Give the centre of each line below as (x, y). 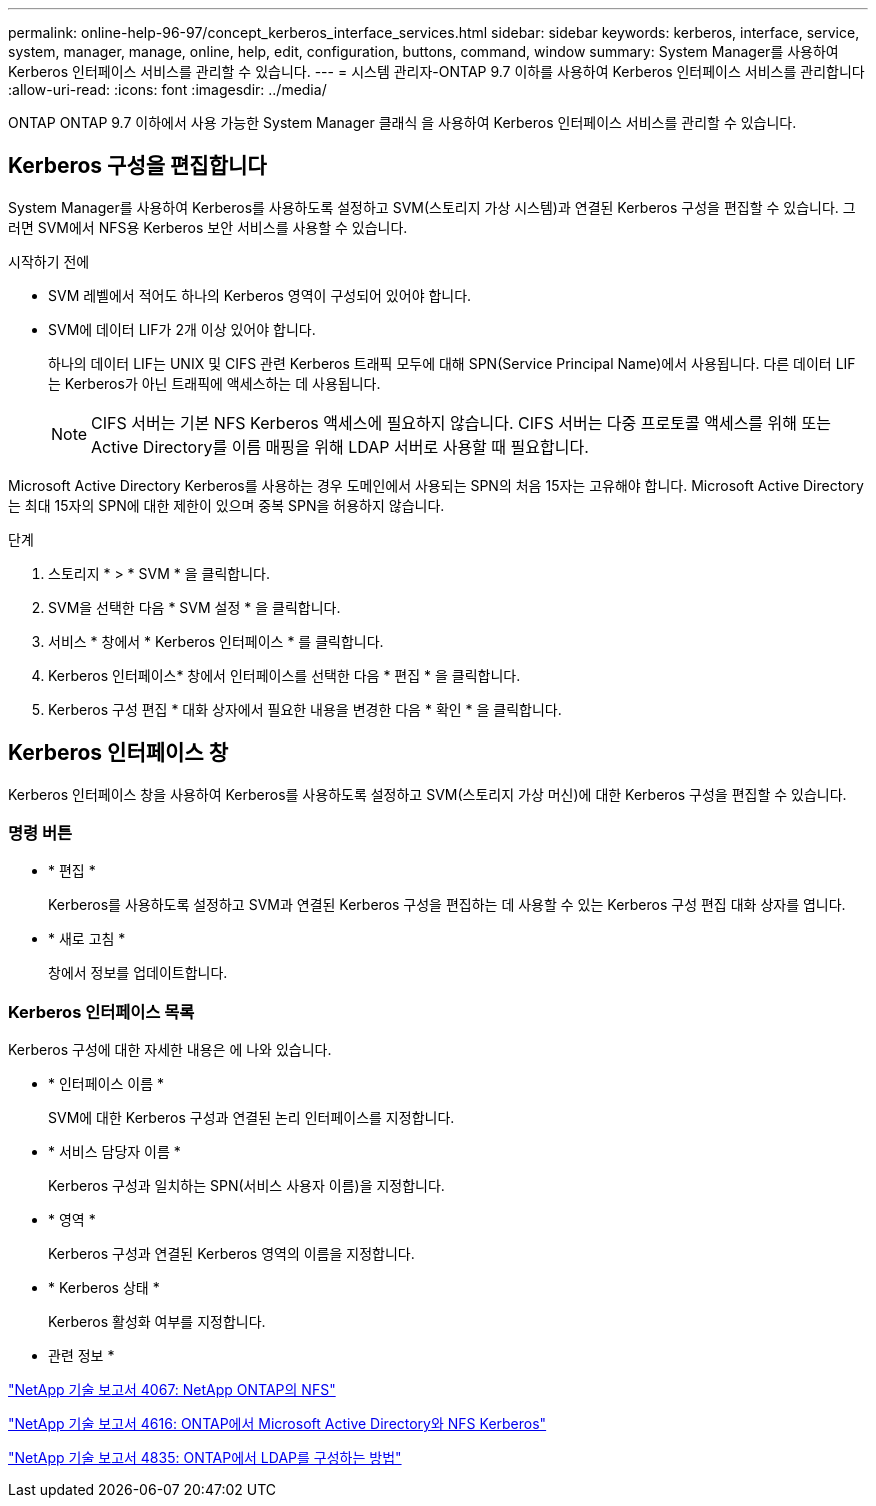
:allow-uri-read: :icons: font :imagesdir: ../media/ (167, 89)
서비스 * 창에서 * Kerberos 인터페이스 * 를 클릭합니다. (216, 641)
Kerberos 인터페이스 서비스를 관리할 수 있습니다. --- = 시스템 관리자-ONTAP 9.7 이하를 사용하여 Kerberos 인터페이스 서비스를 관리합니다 (436, 71)
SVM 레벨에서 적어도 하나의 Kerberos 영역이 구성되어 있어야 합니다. (260, 295)
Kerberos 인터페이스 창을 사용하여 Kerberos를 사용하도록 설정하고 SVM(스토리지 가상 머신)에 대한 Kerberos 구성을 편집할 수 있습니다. (427, 794)
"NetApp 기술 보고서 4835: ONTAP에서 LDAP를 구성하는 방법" (205, 1458)
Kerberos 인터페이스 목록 (101, 1011)
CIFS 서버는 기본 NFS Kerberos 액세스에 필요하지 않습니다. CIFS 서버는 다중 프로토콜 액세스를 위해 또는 (461, 422)
